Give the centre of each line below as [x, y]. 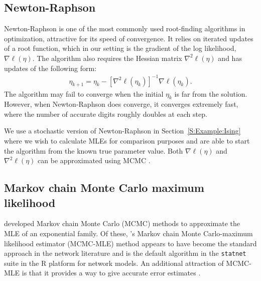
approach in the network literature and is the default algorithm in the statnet [125, 253]
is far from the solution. [211, 93]
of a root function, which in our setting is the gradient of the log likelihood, [120, 48]
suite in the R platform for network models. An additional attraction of [114, 263]
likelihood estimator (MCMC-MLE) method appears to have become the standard [130, 243]
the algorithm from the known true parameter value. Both [94, 150]
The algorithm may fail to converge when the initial [84, 93]
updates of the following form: [50, 68]
